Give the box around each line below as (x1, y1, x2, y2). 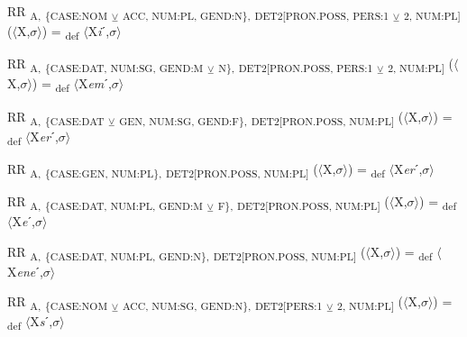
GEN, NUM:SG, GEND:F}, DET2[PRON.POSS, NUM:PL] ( (119, 106, 404, 128)
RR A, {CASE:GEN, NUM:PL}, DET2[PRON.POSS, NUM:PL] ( (7, 159, 318, 180)
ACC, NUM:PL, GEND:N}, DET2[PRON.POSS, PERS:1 (122, 7, 389, 23)
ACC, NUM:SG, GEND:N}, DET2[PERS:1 (122, 298, 323, 314)
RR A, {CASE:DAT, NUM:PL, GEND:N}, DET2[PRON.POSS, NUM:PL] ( (7, 241, 366, 263)
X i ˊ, (87, 22, 110, 41)
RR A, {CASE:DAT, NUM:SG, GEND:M (7, 54, 204, 76)
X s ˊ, (30, 312, 53, 331)
